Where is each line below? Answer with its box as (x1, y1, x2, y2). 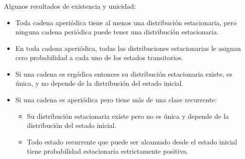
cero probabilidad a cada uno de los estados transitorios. (15, 52, 183, 63)
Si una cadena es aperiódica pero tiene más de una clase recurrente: (15, 95, 217, 105)
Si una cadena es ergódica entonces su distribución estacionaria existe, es (15, 68, 232, 79)
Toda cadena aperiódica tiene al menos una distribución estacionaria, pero (15, 17, 237, 27)
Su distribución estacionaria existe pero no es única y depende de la (27, 111, 229, 121)
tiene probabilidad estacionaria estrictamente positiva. (27, 146, 188, 156)
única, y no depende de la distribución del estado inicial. (15, 78, 184, 88)
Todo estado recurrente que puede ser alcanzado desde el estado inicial (27, 136, 237, 146)
